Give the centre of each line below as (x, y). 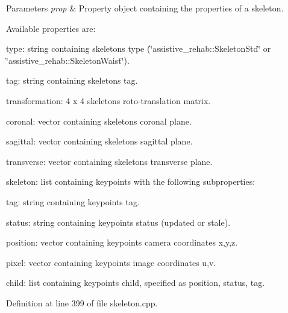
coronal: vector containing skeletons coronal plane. (99, 121)
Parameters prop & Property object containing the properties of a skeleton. (145, 8)
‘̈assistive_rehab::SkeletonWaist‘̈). (68, 60)
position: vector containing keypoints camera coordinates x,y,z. (122, 242)
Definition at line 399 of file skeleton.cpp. (82, 302)
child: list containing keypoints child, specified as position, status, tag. (136, 283)
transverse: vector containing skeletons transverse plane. (109, 161)
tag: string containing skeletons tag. (72, 80)
